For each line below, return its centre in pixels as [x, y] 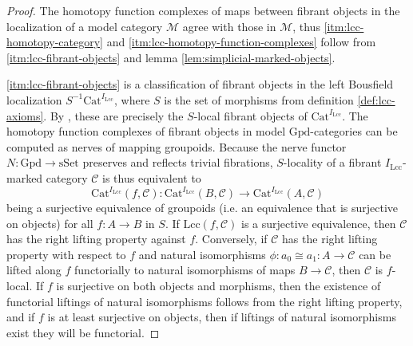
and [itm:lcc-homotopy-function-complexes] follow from [241, 42]
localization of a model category [85, 26]
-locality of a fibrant [332, 162]
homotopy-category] [55, 42]
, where [132, 99]
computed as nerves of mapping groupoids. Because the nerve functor [177, 146]
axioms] [25, 115]
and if [21, 317]
